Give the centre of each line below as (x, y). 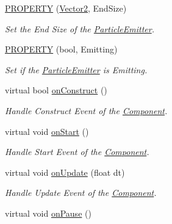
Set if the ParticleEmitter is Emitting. (76, 69)
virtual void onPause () (48, 213)
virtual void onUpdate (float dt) (65, 172)
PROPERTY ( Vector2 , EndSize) (66, 8)
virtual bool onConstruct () (56, 90)
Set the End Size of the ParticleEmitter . (80, 28)
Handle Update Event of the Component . (81, 193)
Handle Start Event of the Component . (77, 152)
